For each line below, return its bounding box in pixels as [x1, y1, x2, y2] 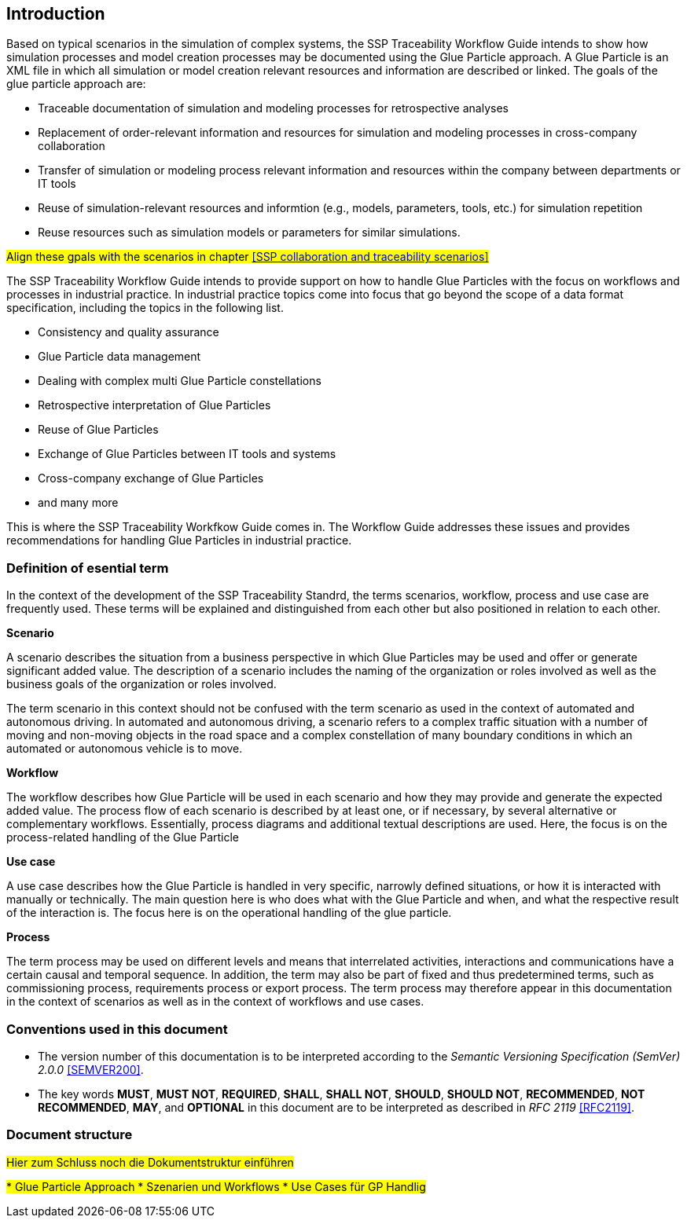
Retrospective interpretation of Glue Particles [38, 398, 271, 412]
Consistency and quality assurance [38, 325, 219, 339]
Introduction [6, 4, 105, 24]
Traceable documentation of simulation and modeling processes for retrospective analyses [38, 101, 509, 115]
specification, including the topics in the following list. [6, 301, 284, 315]
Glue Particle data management [38, 350, 201, 364]
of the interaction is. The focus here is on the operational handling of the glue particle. [6, 906, 452, 920]
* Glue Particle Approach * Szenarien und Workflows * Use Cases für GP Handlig [6, 1179, 426, 1193]
